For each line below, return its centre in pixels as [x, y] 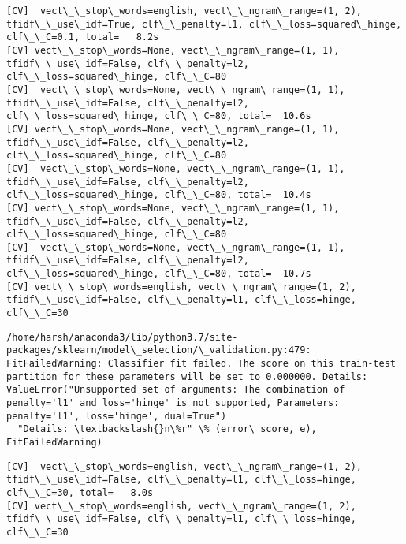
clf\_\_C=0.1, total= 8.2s [83, 37]
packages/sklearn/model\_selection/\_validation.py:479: [159, 350]
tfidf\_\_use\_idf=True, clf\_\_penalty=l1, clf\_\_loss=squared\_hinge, [204, 24]
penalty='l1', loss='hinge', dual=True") [117, 416]
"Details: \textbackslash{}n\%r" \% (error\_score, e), [167, 429]
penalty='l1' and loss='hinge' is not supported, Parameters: [173, 403]
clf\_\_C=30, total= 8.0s [80, 492]
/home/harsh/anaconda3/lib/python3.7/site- [122, 337]
